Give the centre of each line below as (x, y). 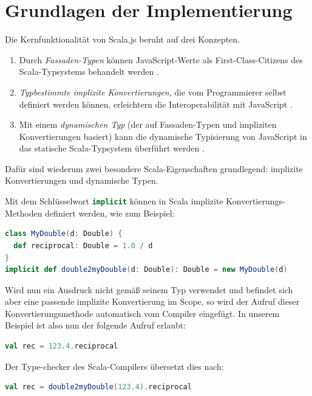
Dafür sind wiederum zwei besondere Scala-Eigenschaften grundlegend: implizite (154, 168)
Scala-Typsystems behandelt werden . (89, 71)
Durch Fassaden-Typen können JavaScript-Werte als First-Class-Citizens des (161, 59)
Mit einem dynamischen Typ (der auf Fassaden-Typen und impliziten (148, 124)
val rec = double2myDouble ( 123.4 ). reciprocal (98, 387)
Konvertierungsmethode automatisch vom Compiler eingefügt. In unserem (142, 313)
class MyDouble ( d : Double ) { (64, 234)
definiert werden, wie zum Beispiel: (110, 213)
